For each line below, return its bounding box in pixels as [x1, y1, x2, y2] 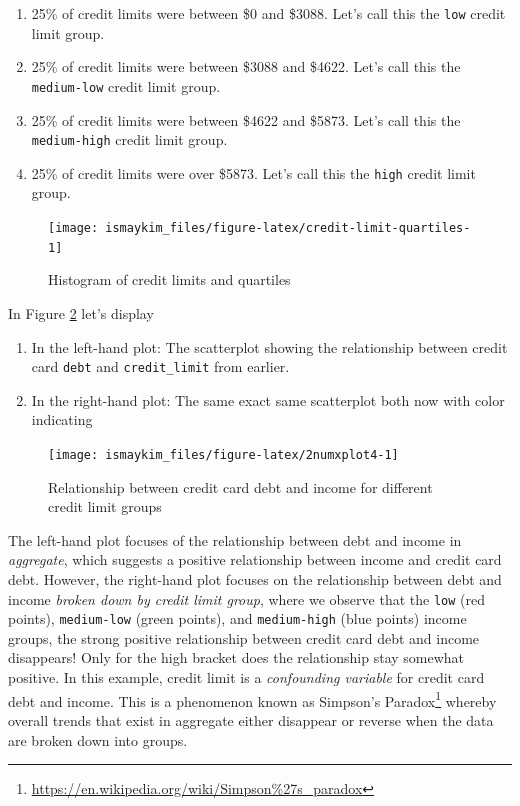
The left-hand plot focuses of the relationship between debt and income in [8, 529, 462, 550]
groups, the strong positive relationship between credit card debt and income [8, 627, 480, 648]
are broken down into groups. [8, 729, 188, 750]
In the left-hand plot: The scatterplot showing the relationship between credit [31, 336, 508, 357]
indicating [31, 409, 93, 430]
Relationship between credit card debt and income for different [48, 476, 433, 497]
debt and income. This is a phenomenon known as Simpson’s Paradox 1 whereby [8, 687, 497, 711]
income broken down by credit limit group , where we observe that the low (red [8, 588, 485, 609]
